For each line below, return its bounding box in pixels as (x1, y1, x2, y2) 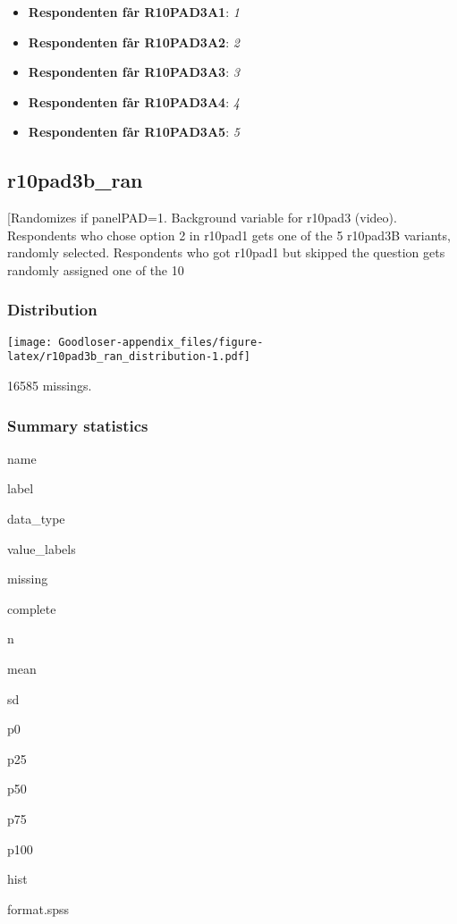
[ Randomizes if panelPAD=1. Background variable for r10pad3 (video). (7, 208, 397, 227)
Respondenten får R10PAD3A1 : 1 (28, 3, 240, 21)
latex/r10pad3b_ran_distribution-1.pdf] (7, 350, 251, 364)
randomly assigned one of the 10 (7, 260, 184, 279)
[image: (7, 335, 53, 349)
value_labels (7, 539, 76, 558)
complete (7, 599, 56, 617)
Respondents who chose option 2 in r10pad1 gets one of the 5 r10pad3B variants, (7, 225, 451, 244)
